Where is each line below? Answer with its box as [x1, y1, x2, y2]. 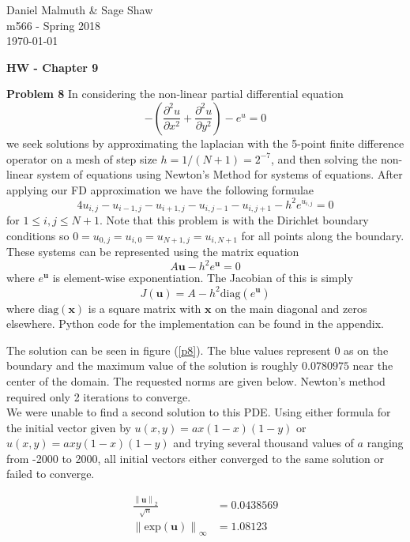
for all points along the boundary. [241, 227, 404, 243]
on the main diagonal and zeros [215, 299, 367, 316]
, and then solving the [271, 150, 378, 167]
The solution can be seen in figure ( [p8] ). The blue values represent [6, 341, 331, 358]
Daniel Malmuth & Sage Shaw [6, 2, 153, 17]
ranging [367, 435, 404, 451]
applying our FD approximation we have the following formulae [6, 181, 314, 198]
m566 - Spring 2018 [6, 17, 101, 33]
